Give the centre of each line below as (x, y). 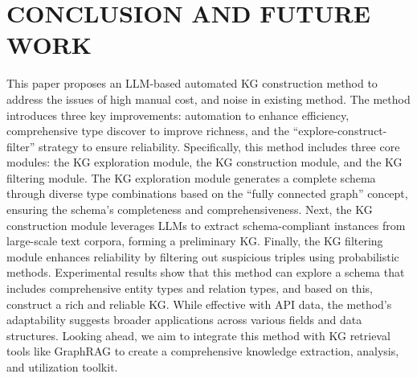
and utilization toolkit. (62, 367)
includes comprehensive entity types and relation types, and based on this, (190, 288)
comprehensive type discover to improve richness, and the (148, 131)
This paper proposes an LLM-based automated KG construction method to (192, 83)
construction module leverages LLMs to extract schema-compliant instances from (206, 225)
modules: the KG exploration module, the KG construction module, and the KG (204, 162)
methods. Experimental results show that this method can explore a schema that (206, 272)
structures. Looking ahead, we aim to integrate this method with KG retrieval (198, 335)
